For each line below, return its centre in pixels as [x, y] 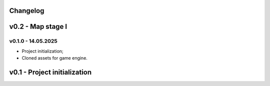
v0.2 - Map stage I [38, 27]
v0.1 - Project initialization [50, 72]
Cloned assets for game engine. [54, 58]
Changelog [27, 11]
